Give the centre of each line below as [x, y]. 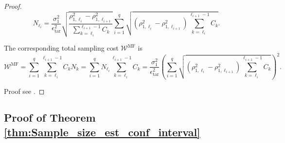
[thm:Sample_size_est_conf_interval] [102, 132]
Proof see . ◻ [24, 91]
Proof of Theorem [50, 117]
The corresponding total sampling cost [61, 48]
